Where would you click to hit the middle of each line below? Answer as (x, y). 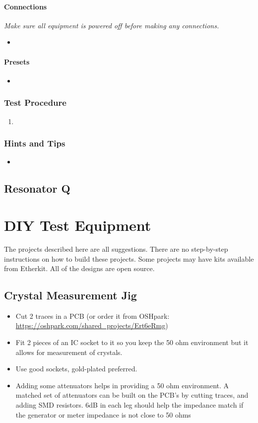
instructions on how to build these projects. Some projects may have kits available (129, 258)
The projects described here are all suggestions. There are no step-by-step (116, 248)
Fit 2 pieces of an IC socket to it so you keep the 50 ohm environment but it (132, 342)
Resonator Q (37, 188)
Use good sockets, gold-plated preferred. (76, 369)
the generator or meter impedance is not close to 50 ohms (103, 414)
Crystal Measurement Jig (70, 295)
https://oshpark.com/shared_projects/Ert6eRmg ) (92, 325)
